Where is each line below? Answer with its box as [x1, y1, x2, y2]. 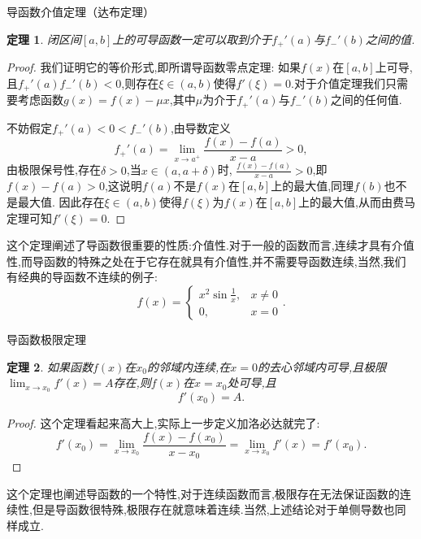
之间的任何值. [330, 91, 402, 108]
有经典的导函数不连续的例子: [7, 268, 158, 285]
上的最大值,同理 [271, 177, 354, 194]
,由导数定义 [170, 119, 231, 136]
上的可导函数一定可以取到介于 [112, 30, 272, 47]
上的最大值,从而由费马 [298, 193, 415, 210]
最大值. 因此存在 [17, 193, 105, 210]
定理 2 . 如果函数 [7, 358, 93, 375]
